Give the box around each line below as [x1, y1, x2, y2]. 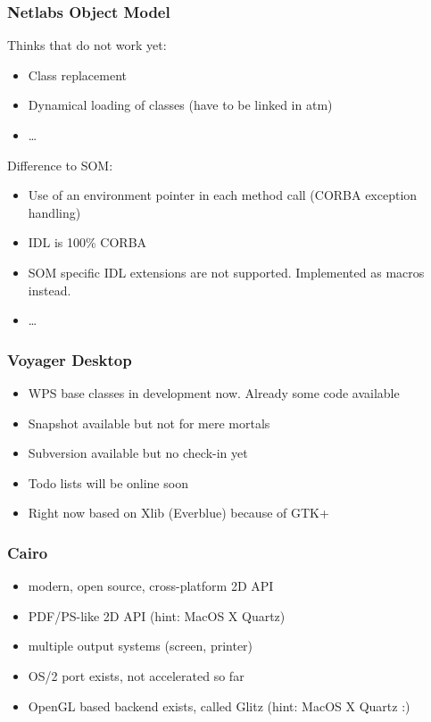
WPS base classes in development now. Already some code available [28, 383, 400, 402]
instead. [28, 280, 71, 299]
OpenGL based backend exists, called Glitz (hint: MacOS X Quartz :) [28, 696, 410, 715]
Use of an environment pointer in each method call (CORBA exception [28, 186, 418, 204]
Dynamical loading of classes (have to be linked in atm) [28, 95, 333, 114]
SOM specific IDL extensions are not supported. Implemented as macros [28, 262, 425, 281]
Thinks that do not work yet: [7, 36, 167, 54]
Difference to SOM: [7, 155, 113, 174]
